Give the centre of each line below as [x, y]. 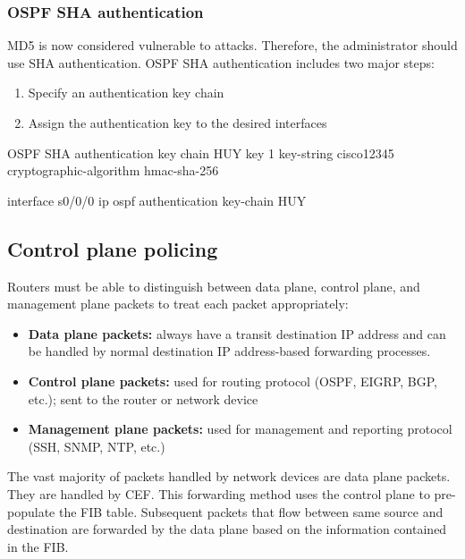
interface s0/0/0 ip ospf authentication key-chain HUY [157, 200]
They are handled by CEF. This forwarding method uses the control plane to [219, 493]
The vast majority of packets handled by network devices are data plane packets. [229, 476]
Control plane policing [113, 248]
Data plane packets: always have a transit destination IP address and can [237, 333]
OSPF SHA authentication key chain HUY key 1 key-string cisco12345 [201, 152]
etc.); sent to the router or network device [143, 398]
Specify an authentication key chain [126, 93]
